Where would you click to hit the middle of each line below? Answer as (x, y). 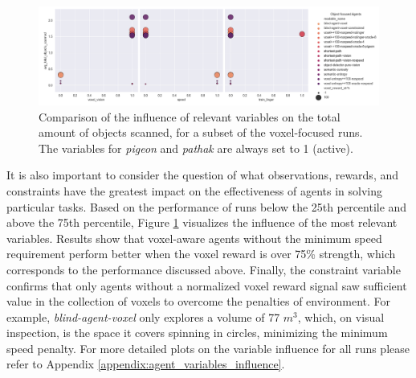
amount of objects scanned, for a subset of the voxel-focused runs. (201, 132)
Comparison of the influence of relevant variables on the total (190, 116)
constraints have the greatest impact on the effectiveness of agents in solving (194, 190)
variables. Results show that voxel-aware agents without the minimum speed (194, 238)
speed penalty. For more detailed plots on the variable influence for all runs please (208, 348)
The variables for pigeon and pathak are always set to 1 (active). (196, 148)
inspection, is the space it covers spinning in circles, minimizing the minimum (197, 333)
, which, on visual (341, 316)
